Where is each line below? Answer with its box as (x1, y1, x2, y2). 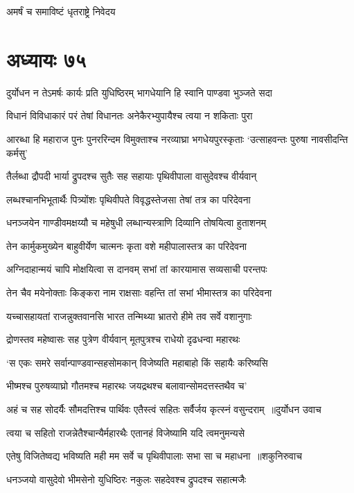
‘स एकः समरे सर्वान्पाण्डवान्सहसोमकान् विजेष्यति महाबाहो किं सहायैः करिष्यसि (6, 355, 268, 369)
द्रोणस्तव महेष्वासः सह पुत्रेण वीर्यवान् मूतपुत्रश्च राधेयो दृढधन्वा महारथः (6, 332, 240, 346)
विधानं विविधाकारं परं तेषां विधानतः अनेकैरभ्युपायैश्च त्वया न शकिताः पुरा (6, 108, 253, 123)
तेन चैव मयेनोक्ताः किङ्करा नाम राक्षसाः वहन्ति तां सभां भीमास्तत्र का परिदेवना (6, 285, 272, 300)
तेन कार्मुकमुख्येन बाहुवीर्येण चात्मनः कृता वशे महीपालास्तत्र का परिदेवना (6, 238, 247, 253)
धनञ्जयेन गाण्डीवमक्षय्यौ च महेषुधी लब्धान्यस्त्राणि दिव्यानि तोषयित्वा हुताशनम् (6, 215, 266, 230)
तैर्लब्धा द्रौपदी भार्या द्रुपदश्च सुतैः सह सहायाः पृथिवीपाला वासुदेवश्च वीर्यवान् (6, 169, 257, 183)
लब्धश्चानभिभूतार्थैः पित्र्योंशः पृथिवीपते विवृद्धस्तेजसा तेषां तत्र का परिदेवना (6, 192, 251, 206)
